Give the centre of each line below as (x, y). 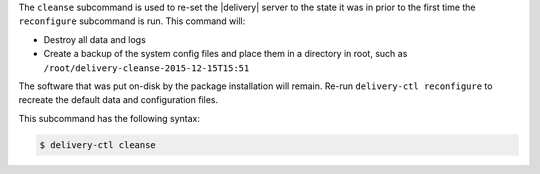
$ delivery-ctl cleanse (98, 144)
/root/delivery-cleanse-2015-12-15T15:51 (146, 68)
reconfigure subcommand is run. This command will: (132, 21)
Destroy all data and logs (95, 39)
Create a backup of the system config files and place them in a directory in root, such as (225, 54)
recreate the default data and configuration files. (118, 100)
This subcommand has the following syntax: (109, 118)
